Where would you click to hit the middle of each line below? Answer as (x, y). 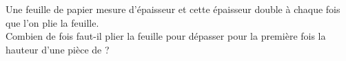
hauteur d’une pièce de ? (58, 49)
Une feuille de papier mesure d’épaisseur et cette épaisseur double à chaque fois (173, 9)
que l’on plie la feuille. (52, 22)
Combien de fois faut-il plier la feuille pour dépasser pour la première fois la (166, 36)
